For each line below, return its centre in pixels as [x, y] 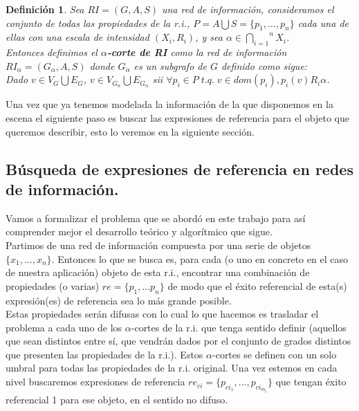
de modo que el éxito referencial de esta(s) [257, 285]
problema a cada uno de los [64, 327]
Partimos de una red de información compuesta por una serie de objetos [158, 245]
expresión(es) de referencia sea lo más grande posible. [119, 300]
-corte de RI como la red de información [197, 52]
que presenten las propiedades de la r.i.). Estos [104, 354]
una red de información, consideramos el [248, 9]
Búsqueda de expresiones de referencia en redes [179, 168]
